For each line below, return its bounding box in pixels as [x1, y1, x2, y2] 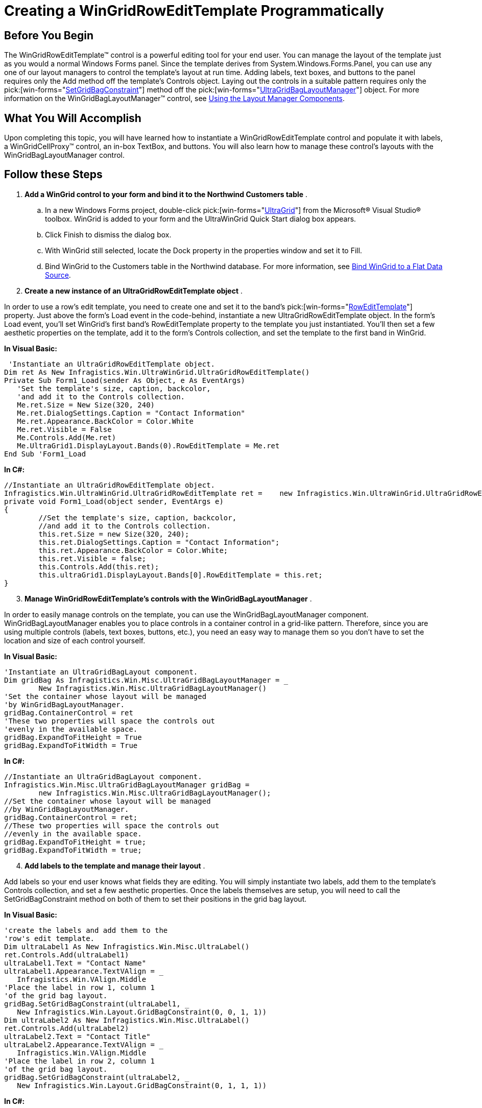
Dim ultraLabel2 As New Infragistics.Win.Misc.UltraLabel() [4, 1016, 250, 1024]
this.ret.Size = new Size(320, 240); [38, 529, 189, 538]
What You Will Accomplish [4, 111, 141, 125]
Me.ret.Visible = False [17, 425, 112, 433]
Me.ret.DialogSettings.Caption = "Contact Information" [17, 408, 246, 417]
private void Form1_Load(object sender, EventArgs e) [4, 497, 224, 505]
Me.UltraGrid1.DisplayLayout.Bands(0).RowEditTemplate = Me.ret [17, 441, 280, 450]
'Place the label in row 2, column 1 [4, 1056, 155, 1065]
